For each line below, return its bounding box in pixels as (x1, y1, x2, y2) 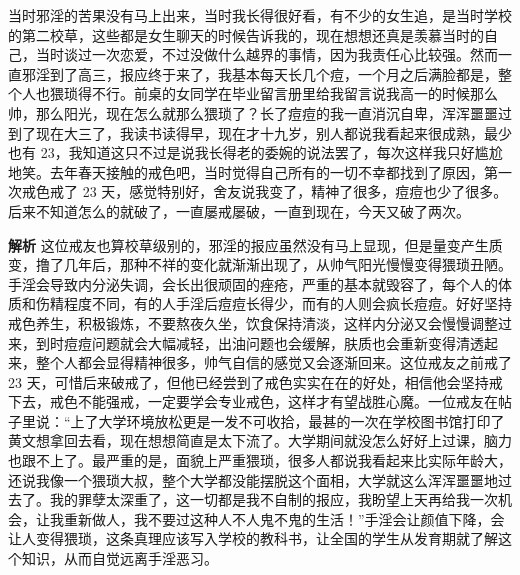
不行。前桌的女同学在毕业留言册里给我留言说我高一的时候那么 (91, 83, 498, 104)
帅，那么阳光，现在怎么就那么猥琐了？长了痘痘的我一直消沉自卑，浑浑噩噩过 (8, 102, 512, 123)
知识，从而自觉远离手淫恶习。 (21, 548, 218, 569)
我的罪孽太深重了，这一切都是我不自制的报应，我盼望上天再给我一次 (49, 489, 498, 510)
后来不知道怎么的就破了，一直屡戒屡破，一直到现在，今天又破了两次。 (8, 200, 470, 221)
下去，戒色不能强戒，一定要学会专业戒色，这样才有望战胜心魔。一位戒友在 (8, 391, 498, 412)
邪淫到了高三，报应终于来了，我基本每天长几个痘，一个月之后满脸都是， (21, 63, 498, 84)
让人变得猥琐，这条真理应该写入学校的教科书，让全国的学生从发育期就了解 (8, 528, 498, 549)
